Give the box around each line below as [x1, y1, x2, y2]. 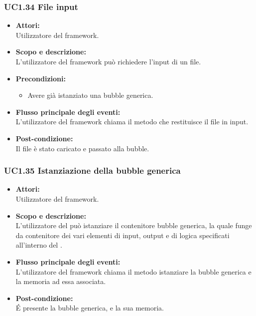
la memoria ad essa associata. [15, 276, 106, 287]
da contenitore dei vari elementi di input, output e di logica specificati [15, 230, 230, 240]
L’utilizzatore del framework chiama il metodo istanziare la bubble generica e [15, 266, 252, 277]
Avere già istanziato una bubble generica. [27, 90, 153, 100]
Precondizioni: [15, 73, 66, 83]
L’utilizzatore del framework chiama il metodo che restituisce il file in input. [15, 116, 249, 127]
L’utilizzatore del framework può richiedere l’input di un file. [15, 56, 201, 66]
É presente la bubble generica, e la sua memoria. [15, 303, 164, 313]
